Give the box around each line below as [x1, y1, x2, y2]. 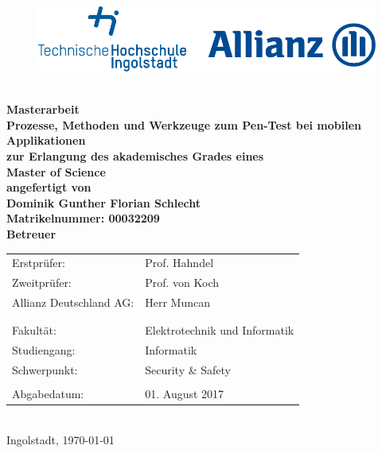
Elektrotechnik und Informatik [145, 322, 294, 339]
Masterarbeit [6, 101, 80, 118]
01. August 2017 [145, 385, 224, 402]
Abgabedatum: [12, 385, 84, 402]
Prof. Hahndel [145, 254, 214, 271]
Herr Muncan [145, 294, 210, 311]
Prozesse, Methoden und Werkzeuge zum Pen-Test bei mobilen [6, 116, 362, 133]
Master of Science [6, 163, 106, 180]
